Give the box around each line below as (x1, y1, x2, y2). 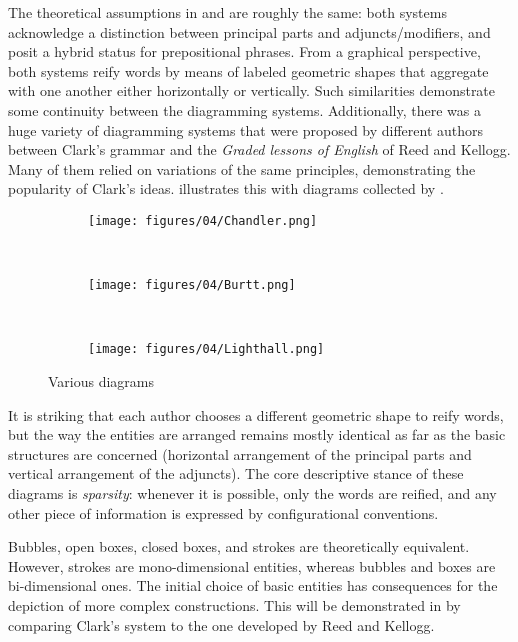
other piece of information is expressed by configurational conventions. (8, 502, 439, 523)
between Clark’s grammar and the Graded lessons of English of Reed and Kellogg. (8, 139, 511, 160)
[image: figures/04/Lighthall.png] (88, 342, 325, 357)
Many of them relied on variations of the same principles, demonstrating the (8, 158, 476, 179)
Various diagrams (48, 371, 155, 392)
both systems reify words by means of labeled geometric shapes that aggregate (8, 60, 489, 81)
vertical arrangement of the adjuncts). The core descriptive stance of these (8, 463, 464, 484)
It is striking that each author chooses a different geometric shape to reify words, (8, 404, 504, 425)
